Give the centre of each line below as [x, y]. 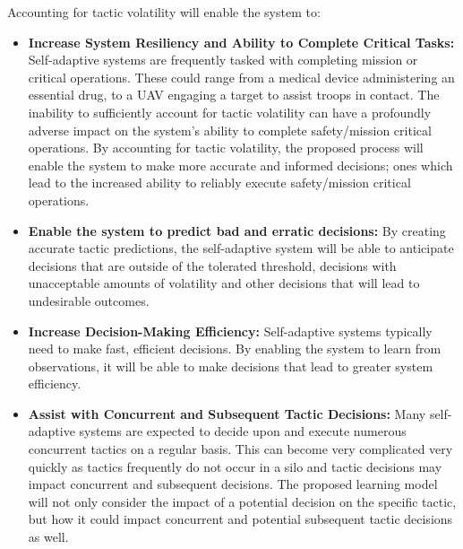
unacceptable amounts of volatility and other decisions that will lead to [224, 283]
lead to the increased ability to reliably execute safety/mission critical [219, 183]
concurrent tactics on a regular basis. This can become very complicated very [240, 449]
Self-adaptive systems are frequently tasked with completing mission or [223, 60]
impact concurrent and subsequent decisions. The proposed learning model [233, 484]
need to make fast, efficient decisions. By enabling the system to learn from [235, 349]
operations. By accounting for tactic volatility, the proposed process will [226, 148]
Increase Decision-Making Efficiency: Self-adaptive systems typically [230, 331]
